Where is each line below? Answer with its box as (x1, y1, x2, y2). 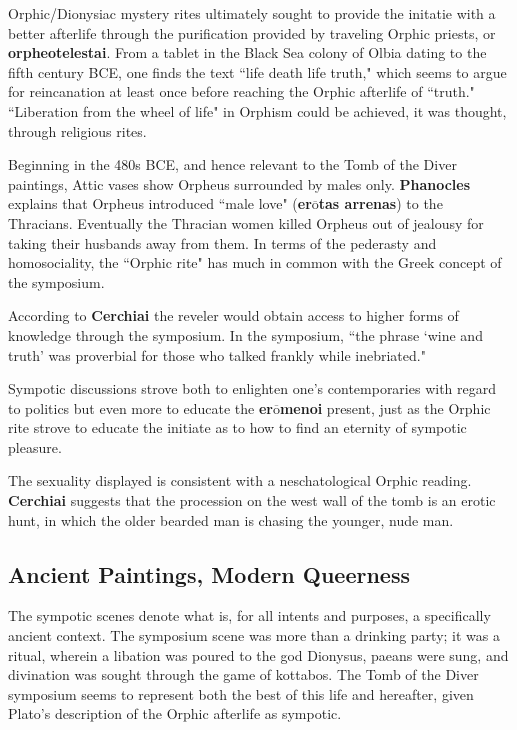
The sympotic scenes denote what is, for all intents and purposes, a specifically (8, 605, 491, 626)
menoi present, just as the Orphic (279, 397, 491, 418)
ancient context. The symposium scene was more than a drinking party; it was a (8, 625, 501, 646)
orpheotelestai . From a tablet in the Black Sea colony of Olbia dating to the (8, 42, 487, 63)
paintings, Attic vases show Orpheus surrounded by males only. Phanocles (8, 173, 471, 194)
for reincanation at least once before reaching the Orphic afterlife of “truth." (8, 81, 475, 102)
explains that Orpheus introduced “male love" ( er (8, 193, 312, 214)
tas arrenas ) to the (318, 193, 443, 214)
